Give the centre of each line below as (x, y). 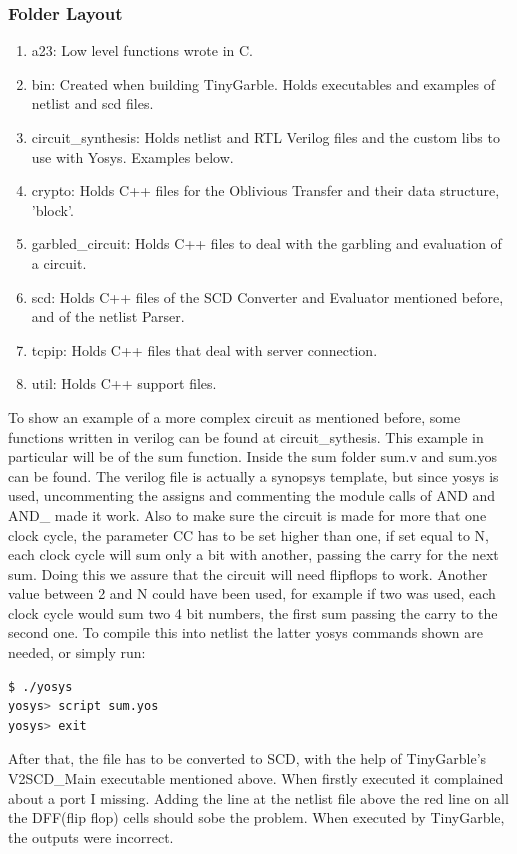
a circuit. (59, 262)
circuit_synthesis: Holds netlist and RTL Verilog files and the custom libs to (265, 137)
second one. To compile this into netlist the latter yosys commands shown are (246, 632)
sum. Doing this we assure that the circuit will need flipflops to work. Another (248, 573)
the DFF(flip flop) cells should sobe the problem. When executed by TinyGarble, (256, 817)
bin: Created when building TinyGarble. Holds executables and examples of (263, 83)
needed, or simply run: (77, 652)
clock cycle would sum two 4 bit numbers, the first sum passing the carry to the (253, 612)
